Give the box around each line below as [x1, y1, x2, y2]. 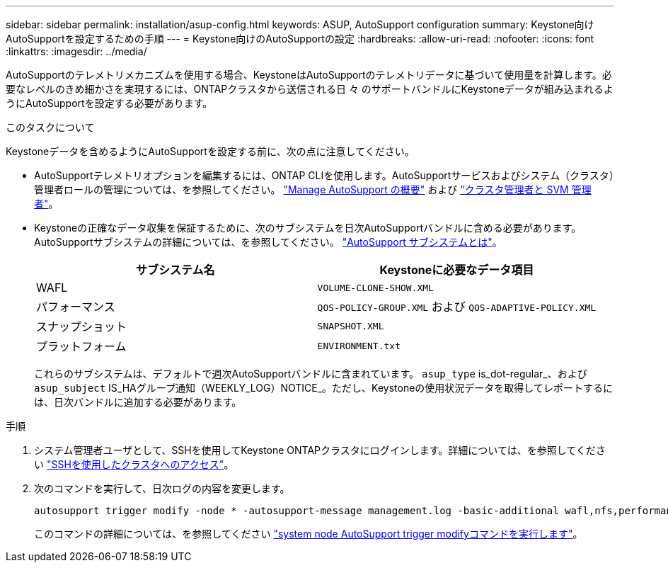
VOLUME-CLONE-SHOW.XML [317, 282, 434, 293]
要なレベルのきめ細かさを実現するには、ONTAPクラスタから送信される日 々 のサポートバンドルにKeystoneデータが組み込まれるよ [6, 83, 614, 95]
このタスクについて [6, 121, 95, 133]
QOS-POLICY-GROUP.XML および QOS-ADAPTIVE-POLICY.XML [317, 300, 597, 314]
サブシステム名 [136, 263, 215, 277]
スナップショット [36, 319, 127, 334]
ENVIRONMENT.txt [317, 340, 401, 351]
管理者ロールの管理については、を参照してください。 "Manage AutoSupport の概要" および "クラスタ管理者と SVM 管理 [34, 183, 592, 195]
